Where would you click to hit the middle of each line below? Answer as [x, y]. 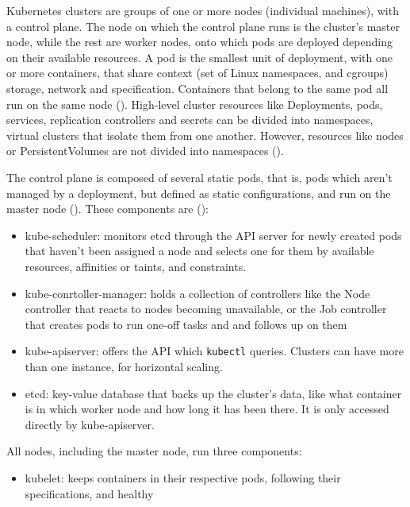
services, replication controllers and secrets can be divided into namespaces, [190, 120]
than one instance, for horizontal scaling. [124, 366]
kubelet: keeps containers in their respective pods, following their [183, 477]
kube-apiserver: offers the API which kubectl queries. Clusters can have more [214, 351]
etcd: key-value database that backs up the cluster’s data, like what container [213, 393]
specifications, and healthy [89, 493]
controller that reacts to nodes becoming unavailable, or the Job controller [206, 309]
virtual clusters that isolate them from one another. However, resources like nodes [205, 135]
